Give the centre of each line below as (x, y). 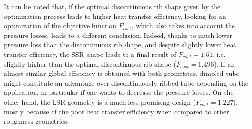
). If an (224, 64)
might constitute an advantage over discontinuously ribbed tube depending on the (126, 83)
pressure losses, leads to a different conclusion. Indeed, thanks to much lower (118, 35)
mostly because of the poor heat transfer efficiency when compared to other (117, 111)
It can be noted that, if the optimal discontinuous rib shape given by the (112, 6)
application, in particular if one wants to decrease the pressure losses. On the (119, 92)
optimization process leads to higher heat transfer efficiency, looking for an (115, 16)
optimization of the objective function (60, 26)
